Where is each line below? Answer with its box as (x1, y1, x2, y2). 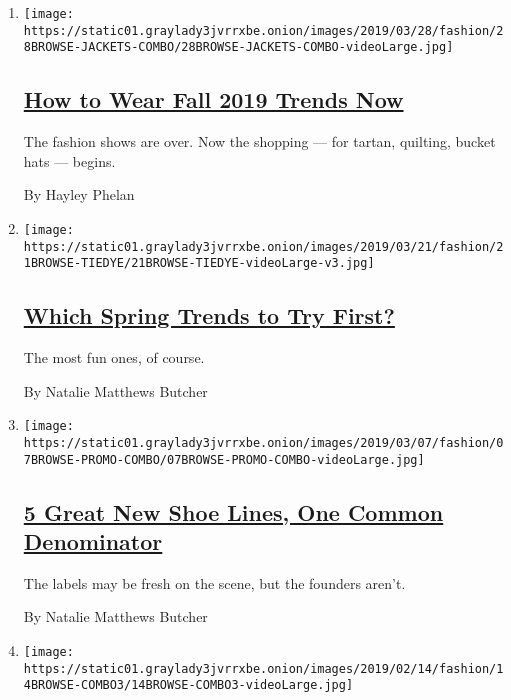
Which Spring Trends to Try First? (23, 300, 395, 331)
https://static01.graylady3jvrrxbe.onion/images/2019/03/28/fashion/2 (23, 23, 504, 38)
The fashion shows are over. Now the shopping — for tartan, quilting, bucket (23, 131, 496, 152)
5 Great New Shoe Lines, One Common (23, 496, 444, 527)
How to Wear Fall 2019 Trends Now (23, 84, 404, 115)
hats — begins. (23, 150, 116, 171)
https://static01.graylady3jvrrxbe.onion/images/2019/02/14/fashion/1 (23, 661, 504, 676)
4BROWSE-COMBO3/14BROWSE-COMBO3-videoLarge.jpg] (23, 678, 354, 693)
